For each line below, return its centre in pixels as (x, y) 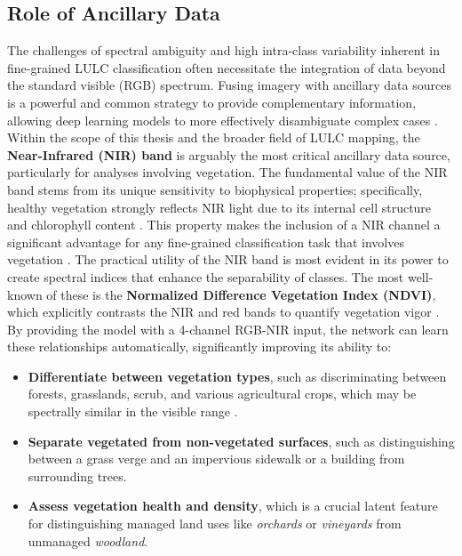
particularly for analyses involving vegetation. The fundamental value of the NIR (227, 172)
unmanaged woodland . (88, 540)
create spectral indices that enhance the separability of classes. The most (206, 276)
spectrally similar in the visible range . (133, 411)
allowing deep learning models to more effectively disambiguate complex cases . (223, 120)
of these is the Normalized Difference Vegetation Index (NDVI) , (241, 294)
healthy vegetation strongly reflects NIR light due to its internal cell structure (219, 207)
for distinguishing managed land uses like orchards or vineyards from (215, 524)
